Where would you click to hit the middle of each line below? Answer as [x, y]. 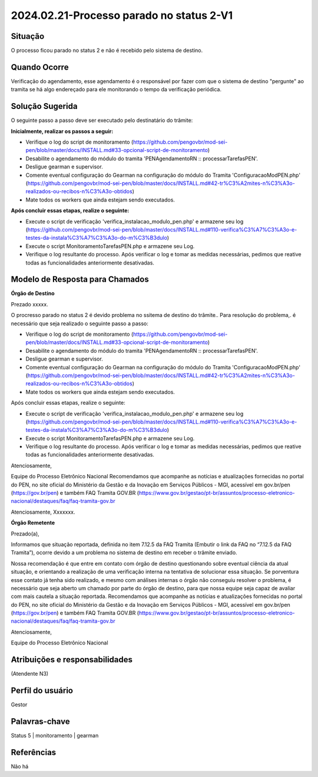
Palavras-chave [40, 721]
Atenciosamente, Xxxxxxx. [43, 512]
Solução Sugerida [44, 106]
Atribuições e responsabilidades [72, 660]
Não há [20, 766]
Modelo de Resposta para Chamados [80, 280]
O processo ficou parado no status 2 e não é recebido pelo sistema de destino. [107, 51]
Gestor [19, 705]
